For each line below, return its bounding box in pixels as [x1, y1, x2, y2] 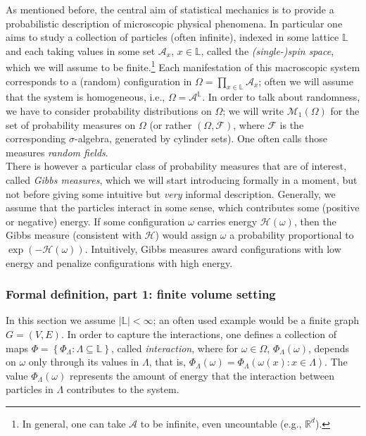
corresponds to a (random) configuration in [6, 73, 192, 88]
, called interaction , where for [111, 340, 239, 355]
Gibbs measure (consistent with [6, 228, 141, 242]
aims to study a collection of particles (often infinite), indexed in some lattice [6, 30, 339, 44]
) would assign [155, 228, 217, 242]
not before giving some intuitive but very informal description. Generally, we [6, 186, 336, 201]
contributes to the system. [66, 382, 179, 397]
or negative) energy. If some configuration [6, 213, 185, 228]
